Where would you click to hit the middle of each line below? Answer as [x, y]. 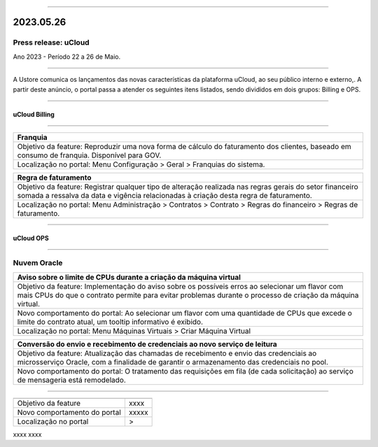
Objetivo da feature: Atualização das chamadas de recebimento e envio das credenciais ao [167, 353]
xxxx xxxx [27, 434]
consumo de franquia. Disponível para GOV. [89, 155]
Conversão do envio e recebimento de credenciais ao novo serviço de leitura [147, 344]
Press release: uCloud [51, 43]
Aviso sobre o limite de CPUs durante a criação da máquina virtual [129, 277]
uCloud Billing [34, 114]
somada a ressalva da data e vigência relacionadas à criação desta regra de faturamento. [165, 195]
